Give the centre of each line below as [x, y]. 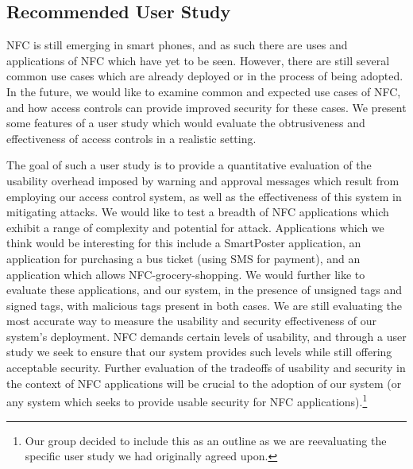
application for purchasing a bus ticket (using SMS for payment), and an [183, 258]
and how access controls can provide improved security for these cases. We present [206, 107]
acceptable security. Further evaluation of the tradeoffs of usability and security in [206, 368]
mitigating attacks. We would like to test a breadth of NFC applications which [198, 212]
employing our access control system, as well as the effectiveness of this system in [204, 196]
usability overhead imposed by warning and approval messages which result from [203, 180]
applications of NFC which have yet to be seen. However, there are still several [198, 60]
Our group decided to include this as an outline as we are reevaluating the [206, 440]
